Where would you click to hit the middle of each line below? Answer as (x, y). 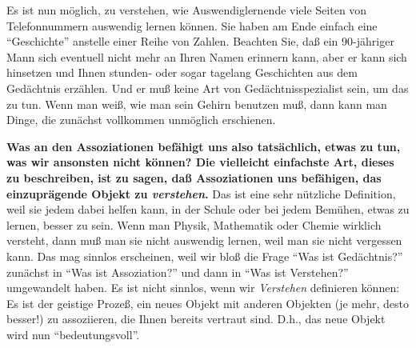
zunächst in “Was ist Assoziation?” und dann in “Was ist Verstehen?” (178, 272)
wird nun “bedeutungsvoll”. (73, 334)
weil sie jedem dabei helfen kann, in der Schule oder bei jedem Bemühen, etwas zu (208, 209)
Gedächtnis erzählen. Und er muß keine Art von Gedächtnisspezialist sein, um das (208, 88)
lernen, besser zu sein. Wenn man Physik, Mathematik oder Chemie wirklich (194, 224)
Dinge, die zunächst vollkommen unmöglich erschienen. (141, 120)
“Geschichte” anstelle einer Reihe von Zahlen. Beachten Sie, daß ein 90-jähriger (200, 41)
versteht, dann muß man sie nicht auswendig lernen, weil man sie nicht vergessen (204, 240)
